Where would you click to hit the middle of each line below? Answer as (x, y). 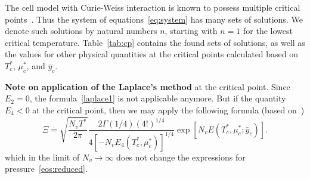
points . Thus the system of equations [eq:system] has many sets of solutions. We (154, 19)
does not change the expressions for (181, 157)
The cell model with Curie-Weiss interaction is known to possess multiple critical (153, 7)
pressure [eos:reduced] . (46, 169)
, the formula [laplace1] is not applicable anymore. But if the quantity (158, 98)
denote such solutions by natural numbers (81, 31)
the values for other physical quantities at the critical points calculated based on (152, 54)
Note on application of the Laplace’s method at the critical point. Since (148, 86)
